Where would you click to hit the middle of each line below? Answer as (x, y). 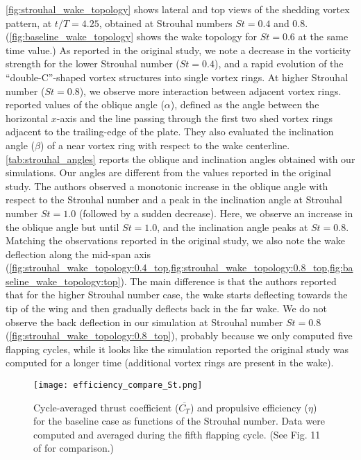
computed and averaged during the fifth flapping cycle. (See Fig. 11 (177, 434)
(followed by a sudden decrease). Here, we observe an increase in (216, 213)
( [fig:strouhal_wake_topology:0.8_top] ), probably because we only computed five (179, 335)
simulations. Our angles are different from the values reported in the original (168, 172)
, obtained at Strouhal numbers (166, 23)
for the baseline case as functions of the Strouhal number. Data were (179, 421)
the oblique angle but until (62, 227)
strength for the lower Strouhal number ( (93, 63)
